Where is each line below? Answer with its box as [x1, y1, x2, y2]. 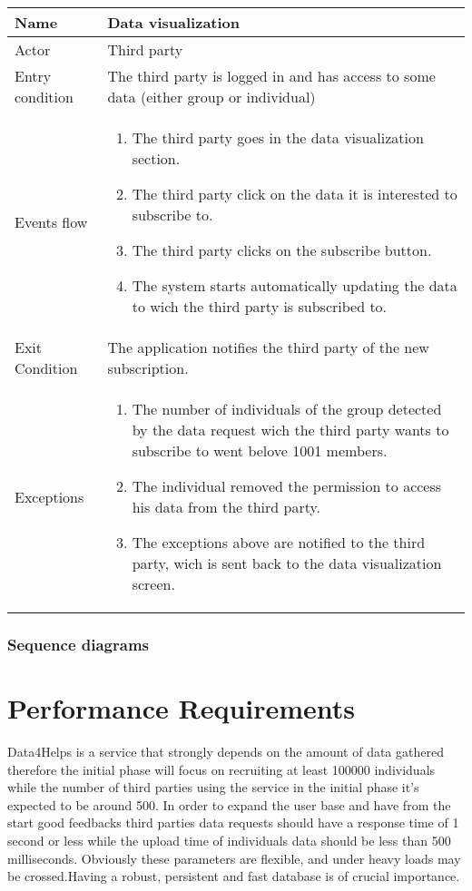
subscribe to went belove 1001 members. [132, 440, 388, 461]
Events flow [15, 211, 88, 232]
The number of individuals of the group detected [132, 398, 442, 419]
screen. [132, 573, 175, 594]
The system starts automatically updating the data [132, 275, 457, 296]
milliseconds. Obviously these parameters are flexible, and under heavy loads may [7, 848, 461, 867]
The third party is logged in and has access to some [107, 65, 436, 86]
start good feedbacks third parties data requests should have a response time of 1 [7, 813, 459, 832]
